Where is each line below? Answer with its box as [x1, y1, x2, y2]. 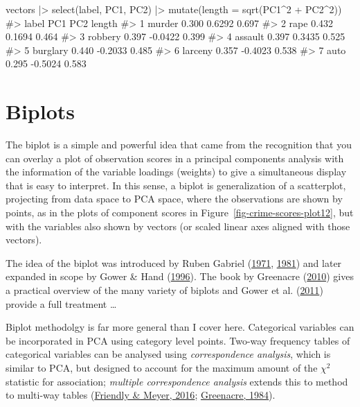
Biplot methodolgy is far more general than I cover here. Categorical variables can [6, 320, 354, 334]
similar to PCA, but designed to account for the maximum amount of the [6, 361, 318, 374]
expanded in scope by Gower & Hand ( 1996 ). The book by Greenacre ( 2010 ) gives [6, 269, 354, 284]
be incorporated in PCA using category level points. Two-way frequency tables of [6, 333, 350, 347]
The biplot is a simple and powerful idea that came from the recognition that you [6, 137, 352, 152]
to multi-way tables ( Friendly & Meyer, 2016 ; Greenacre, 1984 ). [6, 388, 276, 402]
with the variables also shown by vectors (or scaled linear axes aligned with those [6, 218, 350, 233]
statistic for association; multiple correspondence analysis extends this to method [6, 374, 348, 388]
